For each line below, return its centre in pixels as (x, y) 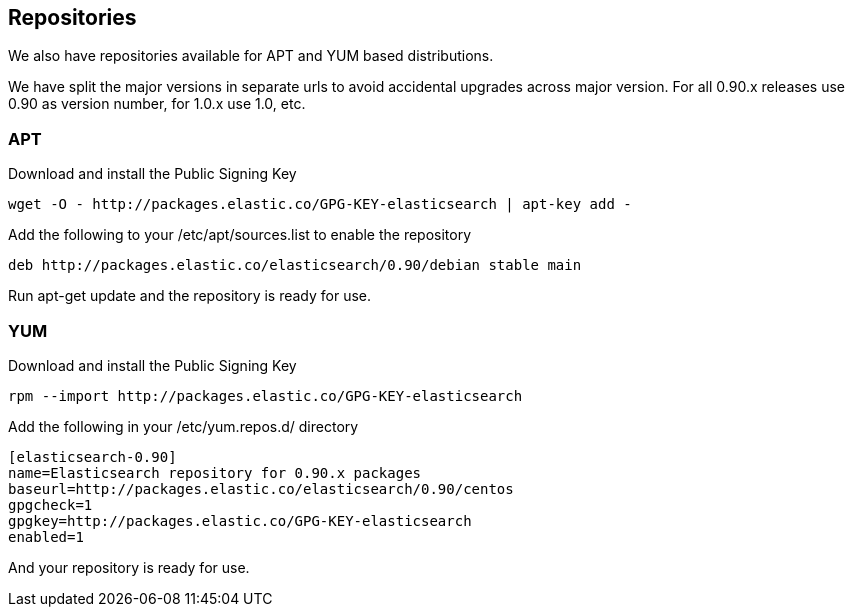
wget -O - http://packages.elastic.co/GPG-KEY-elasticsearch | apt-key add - (320, 204)
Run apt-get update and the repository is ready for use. (190, 296)
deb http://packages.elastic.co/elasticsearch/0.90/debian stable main (295, 265)
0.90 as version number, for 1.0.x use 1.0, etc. (157, 104)
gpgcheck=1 (50, 504)
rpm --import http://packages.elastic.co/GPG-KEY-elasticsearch (265, 395)
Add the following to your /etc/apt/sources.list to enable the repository (240, 235)
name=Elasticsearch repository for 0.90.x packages (215, 472)
